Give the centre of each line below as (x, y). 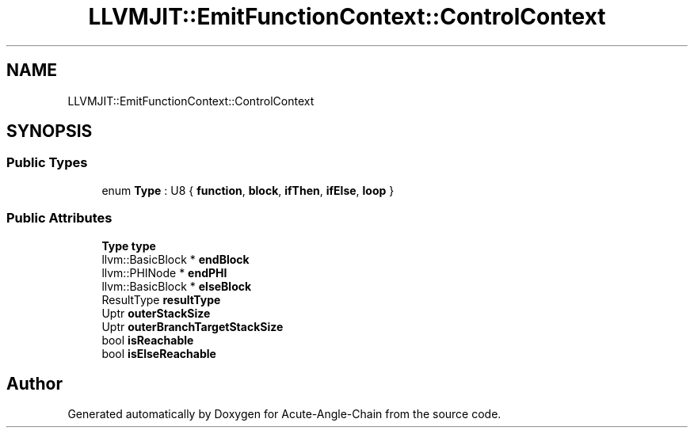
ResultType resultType (161, 299)
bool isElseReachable (159, 353)
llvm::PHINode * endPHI (164, 272)
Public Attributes (59, 218)
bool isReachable (148, 340)
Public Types (47, 163)
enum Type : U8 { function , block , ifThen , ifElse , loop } (248, 190)
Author (34, 383)
